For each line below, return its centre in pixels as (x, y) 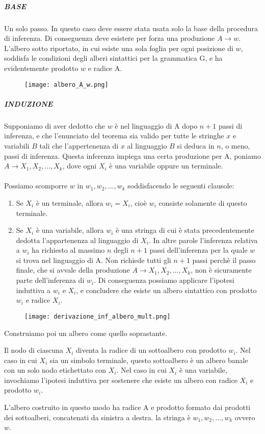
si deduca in (196, 145)
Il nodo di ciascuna (34, 350)
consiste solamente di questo (203, 202)
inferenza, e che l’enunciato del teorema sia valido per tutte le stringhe (114, 136)
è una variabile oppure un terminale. (166, 166)
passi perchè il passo (224, 260)
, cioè (138, 202)
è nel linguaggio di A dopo (156, 125)
